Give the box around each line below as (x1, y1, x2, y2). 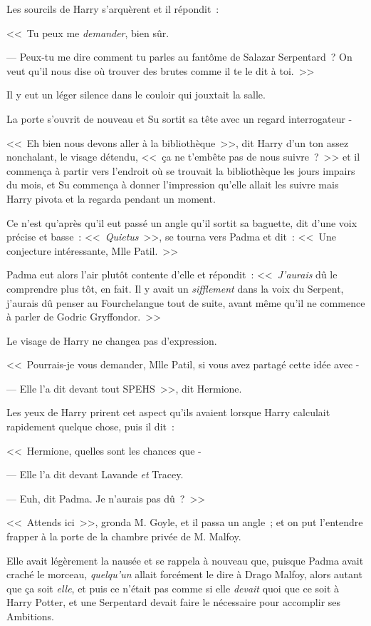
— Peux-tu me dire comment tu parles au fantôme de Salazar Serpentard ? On (6, 49, 352, 64)
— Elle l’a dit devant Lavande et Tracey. (6, 467, 184, 482)
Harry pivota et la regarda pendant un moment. (6, 191, 216, 206)
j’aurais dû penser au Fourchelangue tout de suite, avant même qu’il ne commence (6, 295, 365, 310)
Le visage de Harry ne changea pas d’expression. (6, 333, 217, 348)
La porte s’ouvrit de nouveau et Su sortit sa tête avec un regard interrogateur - (6, 111, 352, 126)
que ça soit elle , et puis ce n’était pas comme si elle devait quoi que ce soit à (6, 580, 340, 595)
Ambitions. (6, 609, 54, 623)
